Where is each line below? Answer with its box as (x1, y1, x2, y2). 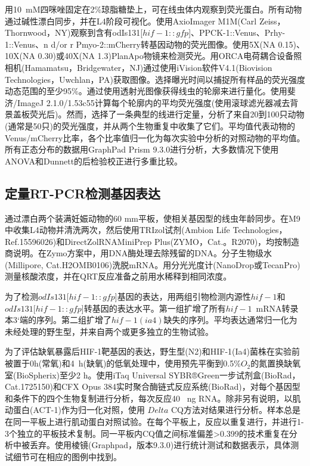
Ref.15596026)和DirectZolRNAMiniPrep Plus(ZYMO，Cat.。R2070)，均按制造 (5, 235, 300, 247)
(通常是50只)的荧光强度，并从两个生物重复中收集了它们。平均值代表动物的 (5, 119, 295, 132)
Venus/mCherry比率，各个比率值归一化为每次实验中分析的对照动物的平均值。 (5, 131, 305, 144)
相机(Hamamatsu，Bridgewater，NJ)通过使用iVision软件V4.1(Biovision (5, 61, 272, 73)
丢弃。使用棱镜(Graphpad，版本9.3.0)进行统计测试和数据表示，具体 (29, 439, 291, 451)
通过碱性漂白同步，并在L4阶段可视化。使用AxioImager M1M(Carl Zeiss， (5, 14, 286, 27)
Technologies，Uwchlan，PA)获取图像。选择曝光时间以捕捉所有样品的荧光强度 (5, 73, 305, 85)
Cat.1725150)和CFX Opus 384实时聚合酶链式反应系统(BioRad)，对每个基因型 (5, 380, 300, 393)
